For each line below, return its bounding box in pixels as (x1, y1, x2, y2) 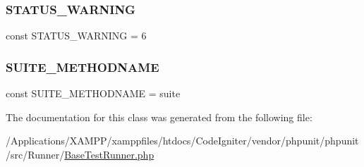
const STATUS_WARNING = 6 (6, 28, 147, 43)
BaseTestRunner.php (64, 147, 154, 161)
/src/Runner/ (6, 147, 65, 161)
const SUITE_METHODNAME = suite (6, 86, 181, 101)
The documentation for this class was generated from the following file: (6, 109, 313, 124)
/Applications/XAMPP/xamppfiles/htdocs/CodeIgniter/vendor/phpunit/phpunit (6, 133, 359, 148)
